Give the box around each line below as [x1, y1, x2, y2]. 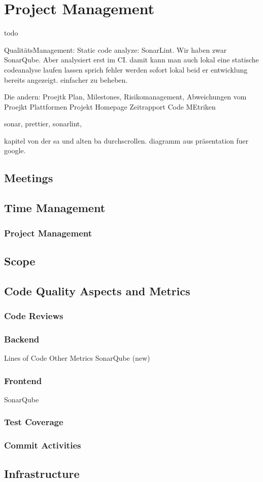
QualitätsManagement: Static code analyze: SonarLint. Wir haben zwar [4, 44, 227, 55]
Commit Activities [4, 439, 81, 452]
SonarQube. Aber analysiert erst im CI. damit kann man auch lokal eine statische [4, 54, 259, 65]
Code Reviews [4, 309, 63, 322]
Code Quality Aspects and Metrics [4, 283, 190, 298]
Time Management [4, 200, 106, 216]
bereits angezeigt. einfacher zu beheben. [4, 74, 128, 85]
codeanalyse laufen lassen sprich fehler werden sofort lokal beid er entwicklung [4, 64, 248, 75]
